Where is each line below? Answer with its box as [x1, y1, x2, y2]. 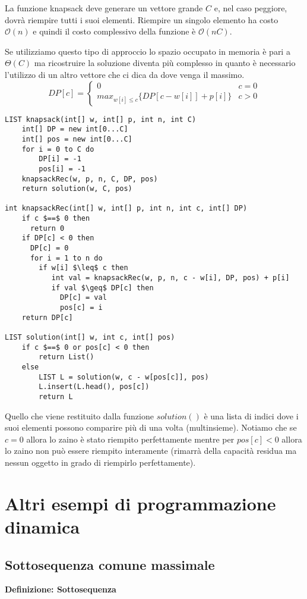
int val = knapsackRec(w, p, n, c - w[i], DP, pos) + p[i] [51, 274, 290, 283]
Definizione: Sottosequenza [5, 583, 116, 595]
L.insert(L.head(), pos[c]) [39, 382, 150, 391]
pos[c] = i [60, 303, 103, 312]
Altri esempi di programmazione [5, 491, 276, 515]
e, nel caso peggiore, [214, 2, 287, 14]
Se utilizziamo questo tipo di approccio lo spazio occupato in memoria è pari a [5, 45, 290, 57]
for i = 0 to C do [21, 145, 94, 153]
